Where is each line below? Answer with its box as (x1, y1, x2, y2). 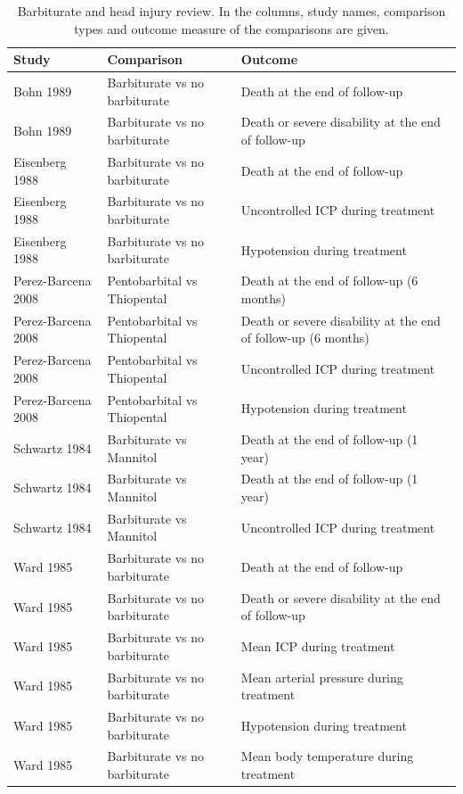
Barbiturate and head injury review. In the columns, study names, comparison (17, 2, 446, 20)
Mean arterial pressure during (240, 667, 403, 686)
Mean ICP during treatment (240, 636, 395, 655)
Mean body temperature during (240, 747, 414, 765)
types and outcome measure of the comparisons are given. (74, 19, 389, 37)
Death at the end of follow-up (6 (240, 271, 418, 290)
